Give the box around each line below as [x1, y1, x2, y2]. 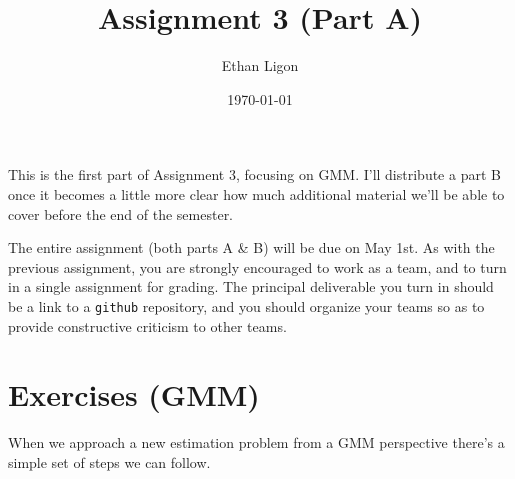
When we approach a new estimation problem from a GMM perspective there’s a [8, 432, 505, 453]
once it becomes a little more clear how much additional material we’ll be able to [8, 183, 505, 204]
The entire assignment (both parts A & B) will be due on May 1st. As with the [8, 237, 495, 258]
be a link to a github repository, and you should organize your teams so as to [8, 295, 485, 316]
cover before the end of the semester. [8, 203, 234, 224]
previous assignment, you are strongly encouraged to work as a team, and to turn [8, 256, 507, 277]
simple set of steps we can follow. [8, 451, 211, 472]
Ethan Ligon [221, 55, 299, 76]
